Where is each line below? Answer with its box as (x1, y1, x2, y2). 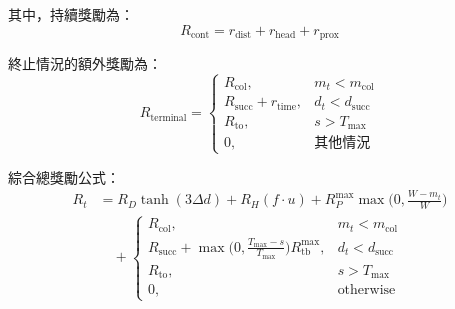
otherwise (337, 283, 396, 298)
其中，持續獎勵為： (8, 4, 134, 24)
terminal (150, 112, 187, 123)
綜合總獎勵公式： (8, 166, 120, 187)
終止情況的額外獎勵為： (8, 53, 162, 74)
